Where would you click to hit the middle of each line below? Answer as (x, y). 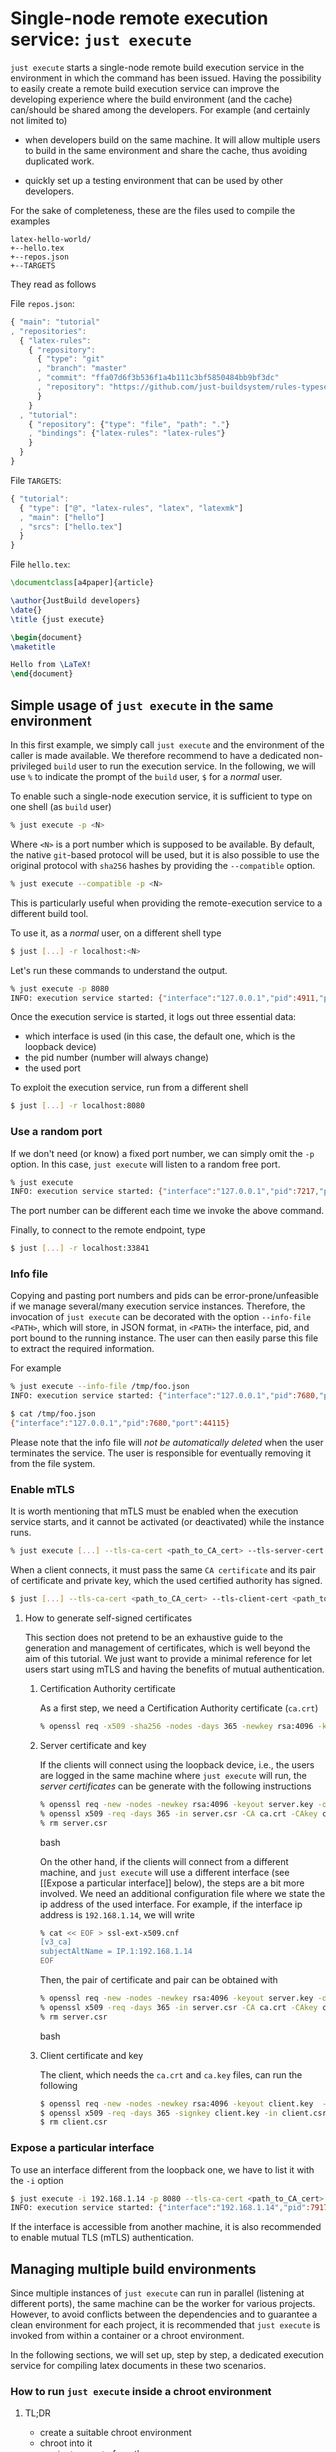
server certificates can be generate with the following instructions (175, 1786)
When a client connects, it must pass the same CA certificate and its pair (163, 1570)
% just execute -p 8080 (60, 988)
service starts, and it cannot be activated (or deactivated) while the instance (167, 1522)
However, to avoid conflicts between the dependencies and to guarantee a (164, 2314)
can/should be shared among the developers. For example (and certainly (160, 109)
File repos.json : (42, 303)
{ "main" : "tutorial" (55, 322)
